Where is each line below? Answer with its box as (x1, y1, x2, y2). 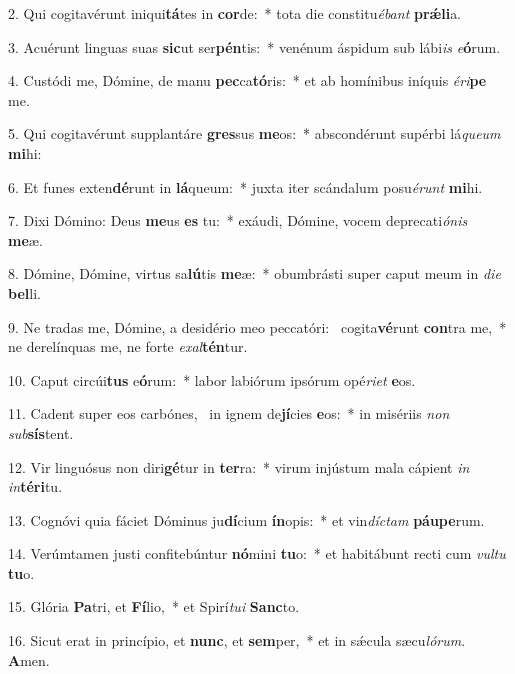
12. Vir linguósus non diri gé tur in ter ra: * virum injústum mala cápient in (8, 456, 470, 477)
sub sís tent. (8, 422, 74, 443)
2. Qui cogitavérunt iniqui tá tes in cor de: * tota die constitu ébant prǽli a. (8, 3, 462, 23)
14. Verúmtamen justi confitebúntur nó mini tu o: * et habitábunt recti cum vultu (8, 543, 506, 564)
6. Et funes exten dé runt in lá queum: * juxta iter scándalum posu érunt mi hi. (8, 176, 483, 197)
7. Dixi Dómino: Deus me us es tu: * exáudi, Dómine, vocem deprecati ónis (8, 210, 468, 231)
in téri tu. (8, 476, 63, 497)
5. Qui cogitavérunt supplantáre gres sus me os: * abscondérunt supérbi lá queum (8, 123, 501, 144)
